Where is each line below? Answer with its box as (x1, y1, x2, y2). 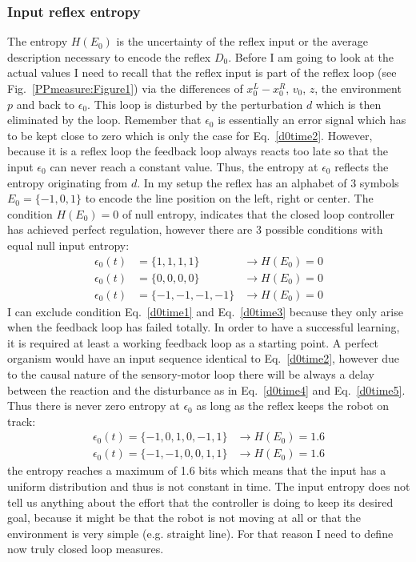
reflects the (334, 158, 389, 175)
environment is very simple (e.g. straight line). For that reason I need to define (7, 524, 394, 541)
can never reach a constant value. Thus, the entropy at (50, 158, 318, 175)
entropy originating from (7, 174, 128, 191)
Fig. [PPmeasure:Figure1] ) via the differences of (7, 80, 243, 96)
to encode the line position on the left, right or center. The (85, 190, 374, 207)
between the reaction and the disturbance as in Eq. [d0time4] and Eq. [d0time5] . (7, 381, 406, 398)
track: (7, 412, 36, 429)
